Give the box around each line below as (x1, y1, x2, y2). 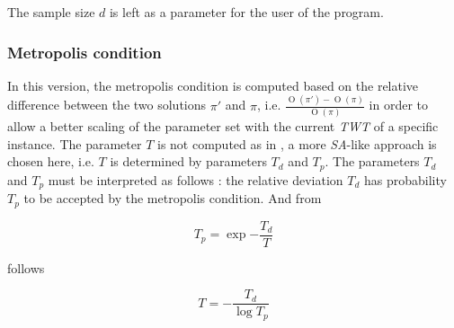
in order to (369, 95, 429, 114)
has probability (363, 170, 447, 189)
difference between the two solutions (7, 95, 207, 114)
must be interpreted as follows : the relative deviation (48, 170, 343, 189)
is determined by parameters (110, 152, 267, 171)
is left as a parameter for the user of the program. (109, 3, 384, 21)
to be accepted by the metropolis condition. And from (23, 189, 322, 208)
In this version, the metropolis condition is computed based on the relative (7, 75, 419, 94)
